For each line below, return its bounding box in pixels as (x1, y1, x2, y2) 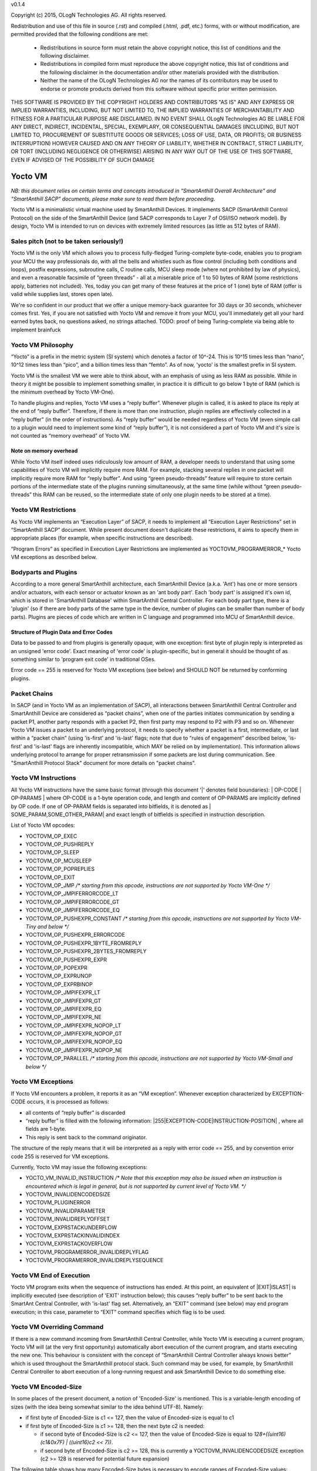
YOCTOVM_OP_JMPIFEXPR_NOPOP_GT (25, 1030, 123, 1037)
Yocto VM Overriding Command (11, 1323, 104, 1331)
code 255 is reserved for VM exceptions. (11, 1153, 110, 1160)
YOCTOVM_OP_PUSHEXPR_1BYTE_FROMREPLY (25, 939, 142, 947)
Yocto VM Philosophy (11, 341, 73, 349)
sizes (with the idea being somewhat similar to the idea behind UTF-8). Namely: (11, 1403, 204, 1410)
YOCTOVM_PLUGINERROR (25, 1199, 91, 1206)
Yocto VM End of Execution (11, 1271, 90, 1279)
